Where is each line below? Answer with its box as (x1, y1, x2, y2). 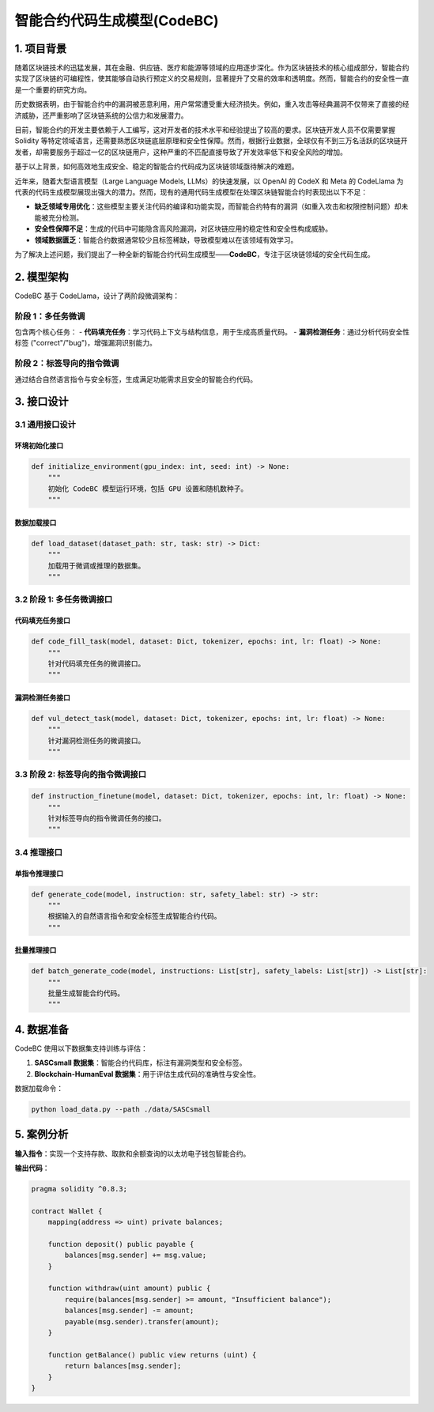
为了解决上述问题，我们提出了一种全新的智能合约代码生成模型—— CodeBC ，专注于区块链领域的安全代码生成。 (14, 249, 375, 259)
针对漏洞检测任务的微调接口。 (47, 736, 145, 745)
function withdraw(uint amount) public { (47, 1284, 211, 1293)
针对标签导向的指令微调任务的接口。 (47, 814, 166, 822)
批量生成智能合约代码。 (47, 989, 125, 998)
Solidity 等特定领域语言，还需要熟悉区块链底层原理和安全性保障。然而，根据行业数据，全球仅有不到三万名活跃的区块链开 (14, 136, 408, 145)
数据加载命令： (14, 1084, 63, 1093)
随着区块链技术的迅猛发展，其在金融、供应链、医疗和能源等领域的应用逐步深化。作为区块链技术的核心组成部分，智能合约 (14, 63, 409, 73)
